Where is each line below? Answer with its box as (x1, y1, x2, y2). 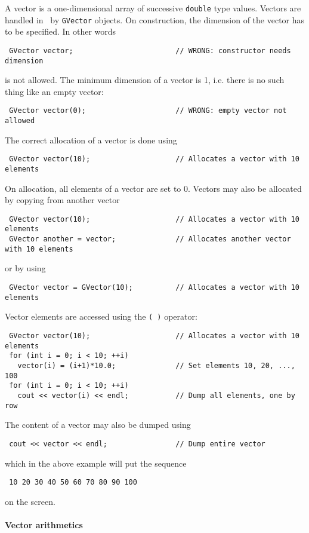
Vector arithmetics (5, 518, 83, 531)
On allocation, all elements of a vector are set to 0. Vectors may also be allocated (5, 182, 302, 194)
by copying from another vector (5, 194, 120, 206)
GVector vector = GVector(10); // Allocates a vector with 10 (9, 283, 299, 292)
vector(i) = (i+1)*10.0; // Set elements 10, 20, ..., (17, 361, 295, 370)
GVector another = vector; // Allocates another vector (9, 235, 291, 244)
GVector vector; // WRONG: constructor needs (9, 46, 291, 55)
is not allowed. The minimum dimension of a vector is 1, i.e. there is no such (5, 73, 285, 86)
